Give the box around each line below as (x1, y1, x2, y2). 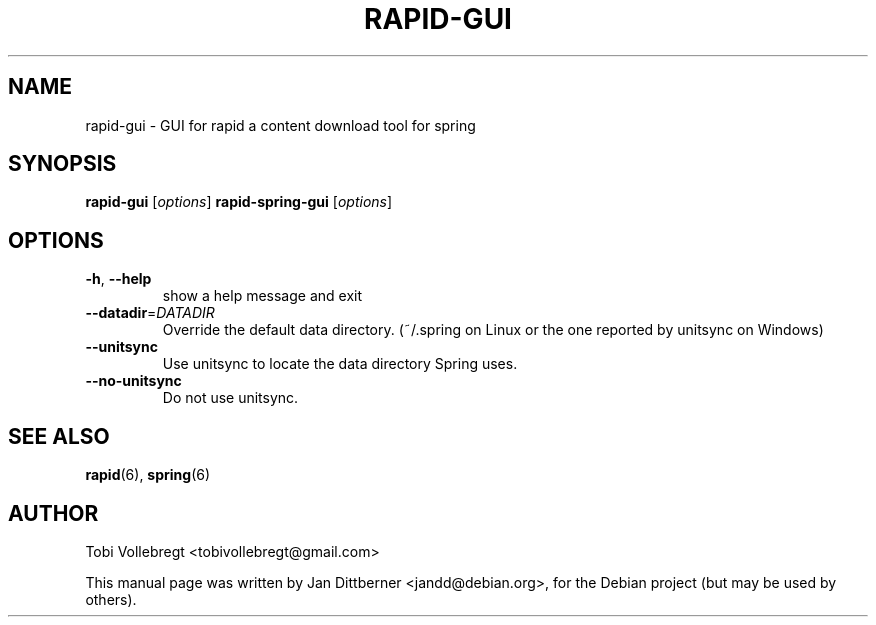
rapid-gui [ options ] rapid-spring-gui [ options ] (85, 193, 393, 211)
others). (85, 590, 137, 608)
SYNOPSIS (8, 151, 117, 177)
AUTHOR (8, 500, 99, 526)
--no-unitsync (85, 372, 182, 390)
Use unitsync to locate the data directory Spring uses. (162, 355, 518, 373)
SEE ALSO (8, 423, 110, 449)
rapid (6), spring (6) (85, 466, 211, 484)
